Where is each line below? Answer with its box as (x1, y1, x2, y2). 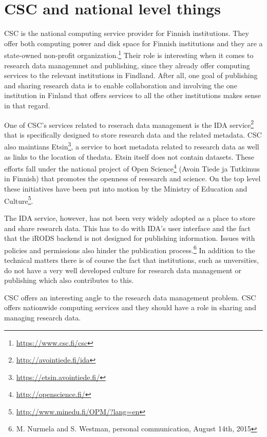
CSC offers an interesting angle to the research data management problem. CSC (4, 292, 256, 302)
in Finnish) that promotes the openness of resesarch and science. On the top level (4, 173, 261, 184)
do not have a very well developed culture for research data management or (4, 264, 241, 275)
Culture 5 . (4, 194, 33, 206)
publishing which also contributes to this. (4, 275, 134, 286)
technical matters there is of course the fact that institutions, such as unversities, (4, 254, 259, 265)
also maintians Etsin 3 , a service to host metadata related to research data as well (4, 140, 259, 152)
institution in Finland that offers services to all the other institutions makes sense (4, 90, 261, 101)
